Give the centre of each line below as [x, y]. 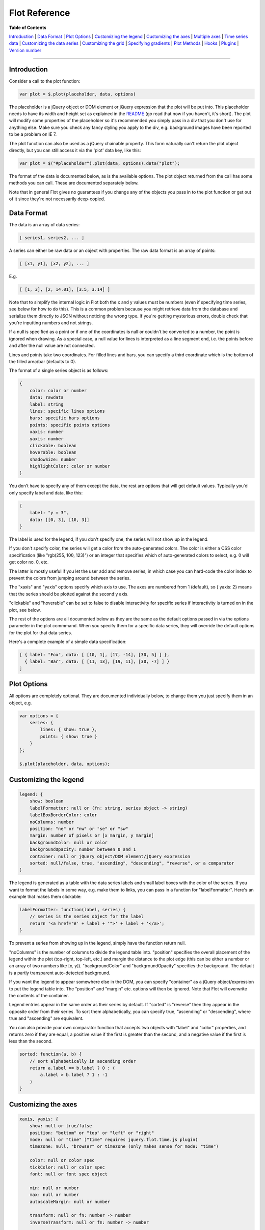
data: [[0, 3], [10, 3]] [60, 520]
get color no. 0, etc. [29, 562]
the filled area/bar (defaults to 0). [42, 362]
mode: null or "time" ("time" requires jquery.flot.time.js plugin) [114, 1140]
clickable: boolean [53, 446]
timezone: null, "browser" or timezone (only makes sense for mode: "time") [124, 1147]
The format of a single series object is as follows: [59, 370]
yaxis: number [47, 439]
